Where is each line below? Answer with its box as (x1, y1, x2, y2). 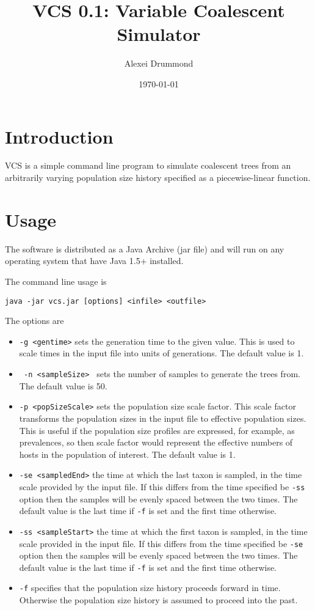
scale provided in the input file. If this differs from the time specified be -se (19, 537, 303, 549)
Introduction (5, 123, 114, 149)
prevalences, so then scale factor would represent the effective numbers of (19, 436, 293, 449)
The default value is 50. (19, 379, 107, 392)
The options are (5, 314, 64, 327)
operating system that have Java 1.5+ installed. (5, 254, 184, 267)
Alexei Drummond (124, 57, 194, 70)
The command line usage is (5, 274, 107, 287)
